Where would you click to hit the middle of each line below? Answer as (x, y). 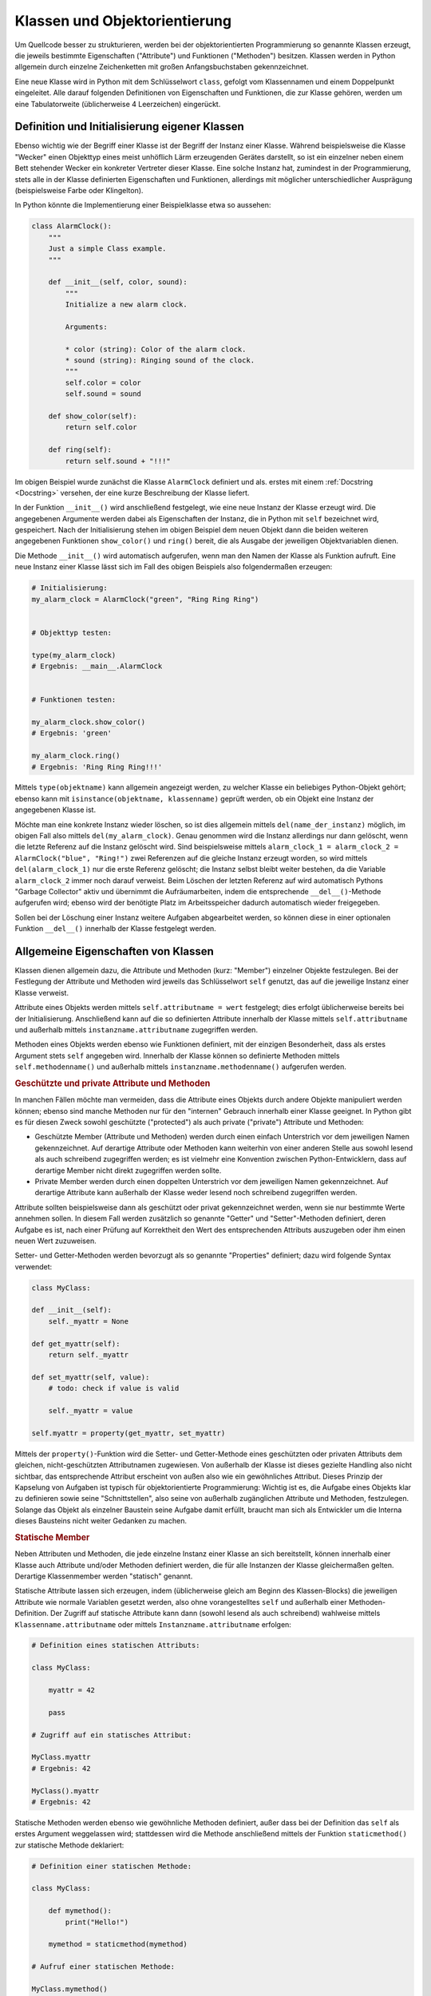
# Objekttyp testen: (71, 632)
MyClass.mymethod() (69, 1989)
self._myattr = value (91, 1410)
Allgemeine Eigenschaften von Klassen (115, 951)
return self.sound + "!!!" (118, 461)
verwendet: (34, 1266)
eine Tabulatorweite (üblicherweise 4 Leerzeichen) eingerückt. (118, 104)
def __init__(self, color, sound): (118, 282)
